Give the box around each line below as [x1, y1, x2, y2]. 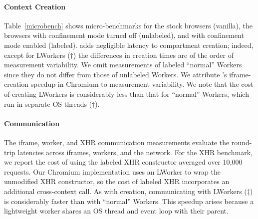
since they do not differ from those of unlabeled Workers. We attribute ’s [4, 69, 227, 79]
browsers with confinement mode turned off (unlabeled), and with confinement [4, 30, 244, 40]
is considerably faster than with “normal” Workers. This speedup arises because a [4, 196, 254, 206]
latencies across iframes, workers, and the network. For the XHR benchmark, [17, 147, 253, 157]
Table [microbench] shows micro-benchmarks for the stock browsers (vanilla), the [4, 20, 253, 30]
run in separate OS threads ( [4, 98, 92, 109]
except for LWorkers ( [4, 49, 70, 60]
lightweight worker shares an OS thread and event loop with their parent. [4, 206, 229, 216]
